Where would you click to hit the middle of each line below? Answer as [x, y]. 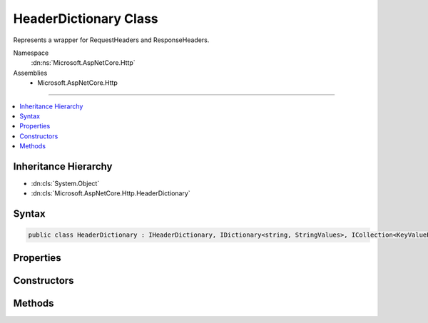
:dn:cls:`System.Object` [65, 183]
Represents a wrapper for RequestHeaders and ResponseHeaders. [111, 40]
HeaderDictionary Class [86, 19]
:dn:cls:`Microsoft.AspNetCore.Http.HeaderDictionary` [111, 193]
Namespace [31, 53]
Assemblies [30, 73]
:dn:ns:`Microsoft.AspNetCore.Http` [83, 63]
